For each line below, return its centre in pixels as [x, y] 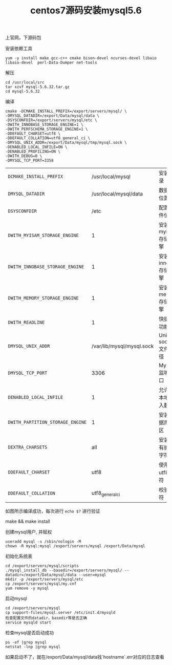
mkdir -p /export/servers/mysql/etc [44, 580]
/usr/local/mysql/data [117, 194]
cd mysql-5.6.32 [23, 92]
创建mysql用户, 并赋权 [29, 532]
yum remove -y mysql [27, 588]
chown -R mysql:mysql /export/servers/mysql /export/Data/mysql [75, 546]
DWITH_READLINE [26, 323]
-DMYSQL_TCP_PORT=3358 [29, 161]
